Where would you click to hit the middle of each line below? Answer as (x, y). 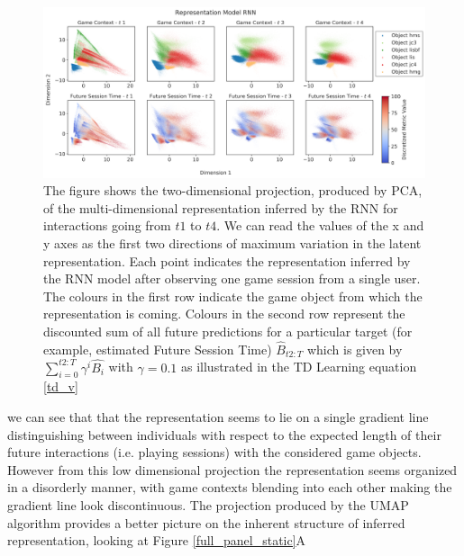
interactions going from (107, 225)
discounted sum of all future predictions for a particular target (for (228, 331)
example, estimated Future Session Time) (158, 349)
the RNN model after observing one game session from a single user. (232, 278)
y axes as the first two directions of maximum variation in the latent (232, 243)
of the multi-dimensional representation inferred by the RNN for (221, 207)
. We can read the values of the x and (320, 225)
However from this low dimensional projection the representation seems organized (232, 469)
